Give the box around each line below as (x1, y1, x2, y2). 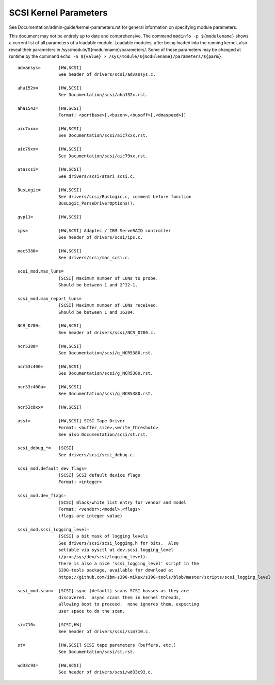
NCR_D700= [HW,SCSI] (17, 323, 82, 329)
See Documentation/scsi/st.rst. (58, 649, 135, 655)
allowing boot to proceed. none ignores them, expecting (58, 601, 199, 607)
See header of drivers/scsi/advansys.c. (58, 71, 156, 77)
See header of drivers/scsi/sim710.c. (58, 629, 151, 634)
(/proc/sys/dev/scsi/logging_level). (58, 554, 148, 559)
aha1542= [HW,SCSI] (17, 105, 82, 111)
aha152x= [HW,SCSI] (17, 85, 82, 91)
